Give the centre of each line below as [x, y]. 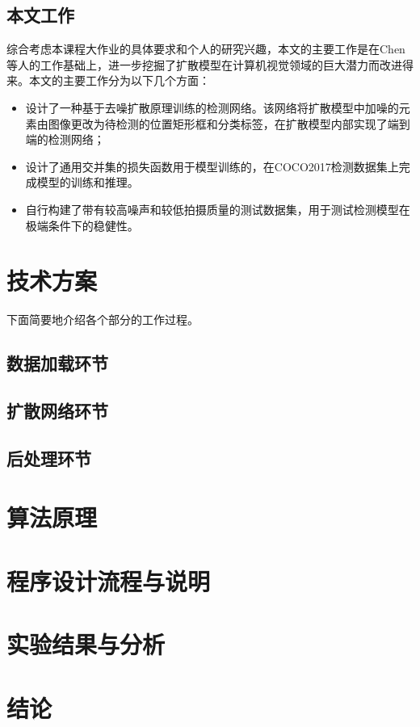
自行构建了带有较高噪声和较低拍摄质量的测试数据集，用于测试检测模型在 [218, 209]
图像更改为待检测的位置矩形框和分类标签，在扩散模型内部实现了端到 [229, 123]
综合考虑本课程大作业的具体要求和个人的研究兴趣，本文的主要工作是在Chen [206, 49]
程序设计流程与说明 [109, 580]
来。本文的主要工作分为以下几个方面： [108, 80]
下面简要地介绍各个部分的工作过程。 [103, 319]
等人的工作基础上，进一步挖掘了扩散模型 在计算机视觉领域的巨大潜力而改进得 [210, 64]
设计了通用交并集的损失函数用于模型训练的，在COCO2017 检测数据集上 [212, 166]
